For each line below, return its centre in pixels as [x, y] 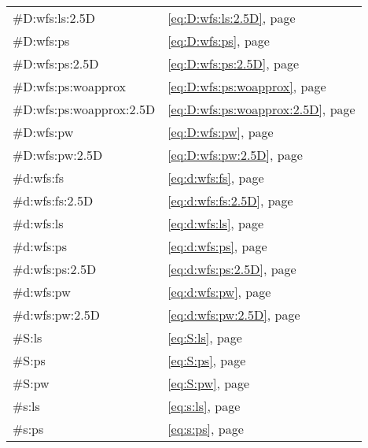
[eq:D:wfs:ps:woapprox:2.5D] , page [261, 109]
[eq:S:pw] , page [209, 383]
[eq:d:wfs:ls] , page [216, 223]
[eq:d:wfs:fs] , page [216, 178]
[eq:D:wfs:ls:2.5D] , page [232, 18]
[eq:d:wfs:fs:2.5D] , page [230, 200]
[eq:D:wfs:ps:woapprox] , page [247, 86]
